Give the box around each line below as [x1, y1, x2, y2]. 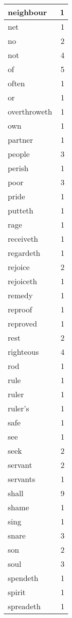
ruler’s [8, 403, 29, 414]
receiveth [8, 233, 38, 244]
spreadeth [8, 600, 41, 612]
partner [8, 134, 33, 145]
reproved [8, 318, 37, 329]
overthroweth [8, 106, 53, 117]
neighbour [8, 6, 47, 18]
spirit [8, 586, 26, 598]
